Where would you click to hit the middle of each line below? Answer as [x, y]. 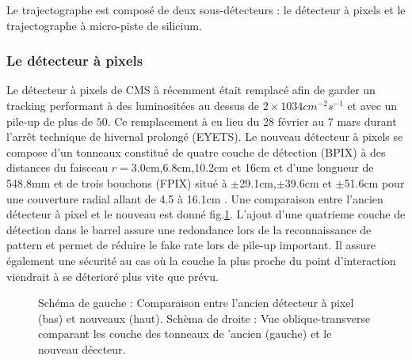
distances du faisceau [57, 167]
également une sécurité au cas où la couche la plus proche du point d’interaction [201, 260]
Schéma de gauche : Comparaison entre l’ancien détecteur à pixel [196, 303]
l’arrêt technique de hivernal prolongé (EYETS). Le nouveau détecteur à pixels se [205, 136]
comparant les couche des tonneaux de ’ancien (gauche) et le [185, 333]
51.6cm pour [374, 182]
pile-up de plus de [50, 121]
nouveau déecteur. [82, 349]
